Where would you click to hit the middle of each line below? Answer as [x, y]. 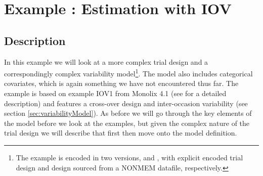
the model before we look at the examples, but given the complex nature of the [127, 123]
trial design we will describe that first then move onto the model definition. [121, 133]
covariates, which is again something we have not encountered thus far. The [121, 83]
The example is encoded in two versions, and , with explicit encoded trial [129, 157]
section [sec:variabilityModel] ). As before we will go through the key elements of [128, 113]
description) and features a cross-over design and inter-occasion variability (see [126, 103]
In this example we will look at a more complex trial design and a [106, 61]
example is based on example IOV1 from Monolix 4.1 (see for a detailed [115, 93]
